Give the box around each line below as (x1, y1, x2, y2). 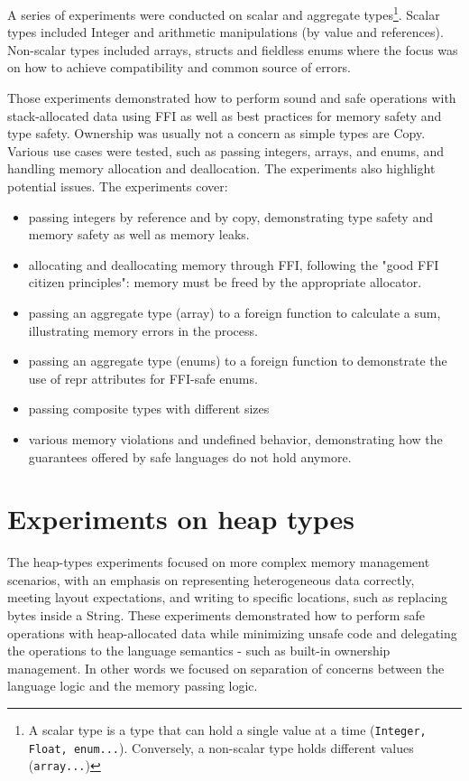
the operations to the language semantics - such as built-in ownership (7, 641, 391, 660)
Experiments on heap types (7, 500, 354, 537)
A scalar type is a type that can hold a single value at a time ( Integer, (28, 721, 427, 739)
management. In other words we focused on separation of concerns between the (7, 658, 445, 677)
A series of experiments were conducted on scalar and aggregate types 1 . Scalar (7, 3, 440, 23)
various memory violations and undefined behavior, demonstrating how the (28, 429, 443, 448)
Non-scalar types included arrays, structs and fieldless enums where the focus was (7, 40, 458, 59)
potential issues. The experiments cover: (7, 177, 228, 195)
